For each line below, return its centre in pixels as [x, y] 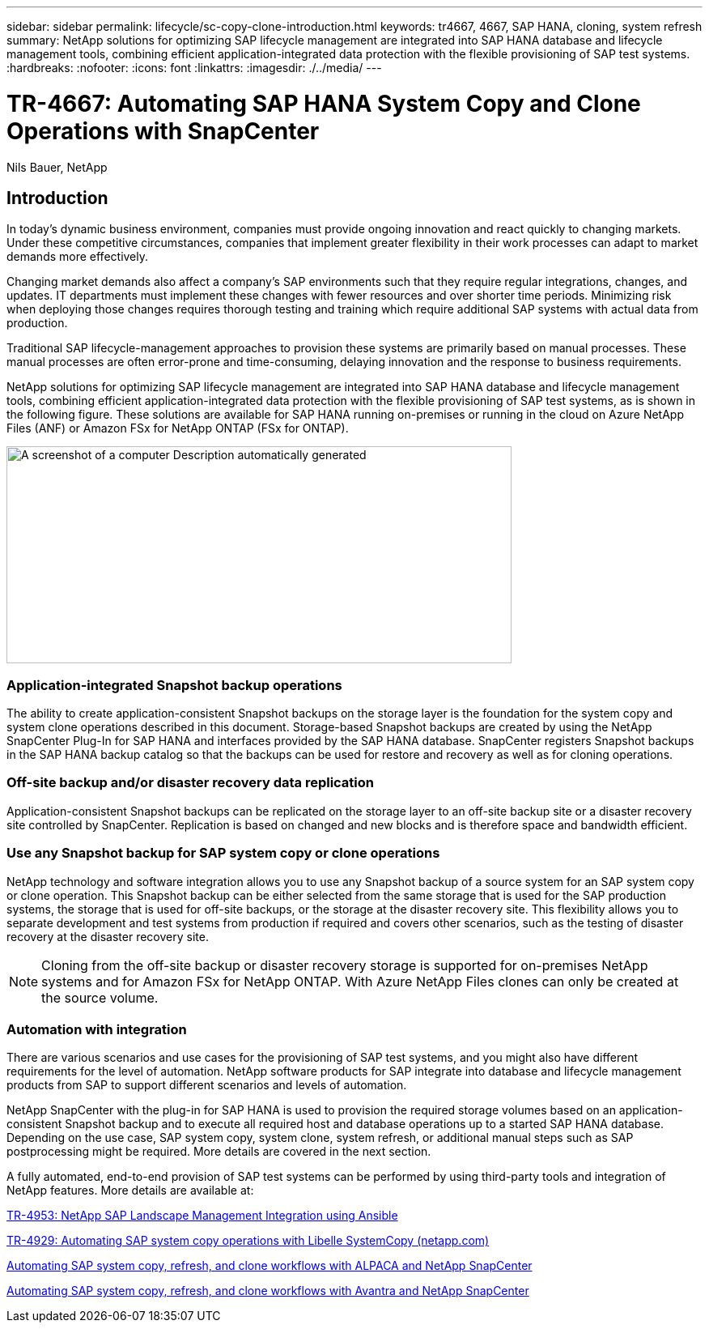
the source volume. [100, 997]
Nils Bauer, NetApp [57, 167]
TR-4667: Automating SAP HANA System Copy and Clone [324, 103]
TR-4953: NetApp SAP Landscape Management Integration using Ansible [202, 1216]
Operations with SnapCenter [163, 131]
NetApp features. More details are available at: [130, 1191]
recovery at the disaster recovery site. [108, 936]
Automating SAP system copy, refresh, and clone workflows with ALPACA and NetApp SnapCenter [270, 1266]
